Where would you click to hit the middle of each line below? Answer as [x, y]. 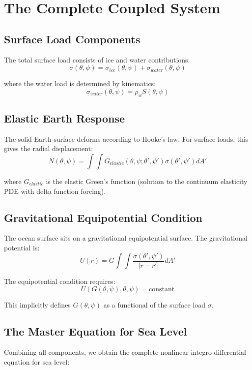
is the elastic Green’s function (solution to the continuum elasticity [147, 181]
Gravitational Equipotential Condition [103, 217]
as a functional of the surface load [154, 305]
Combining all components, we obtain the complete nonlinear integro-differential [125, 352]
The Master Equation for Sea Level [96, 331]
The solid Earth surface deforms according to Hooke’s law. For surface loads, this [126, 139]
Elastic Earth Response [65, 118]
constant [162, 290]
